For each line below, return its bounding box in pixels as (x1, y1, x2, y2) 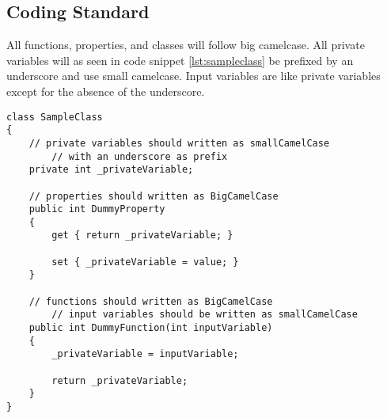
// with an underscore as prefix (51, 150, 228, 162)
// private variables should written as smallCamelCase (28, 137, 330, 149)
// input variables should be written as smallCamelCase (51, 309, 358, 321)
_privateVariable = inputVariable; (51, 348, 239, 360)
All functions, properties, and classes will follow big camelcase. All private (6, 36, 365, 53)
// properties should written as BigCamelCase (28, 190, 279, 202)
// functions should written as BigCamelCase (28, 295, 273, 307)
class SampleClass (6, 111, 103, 123)
